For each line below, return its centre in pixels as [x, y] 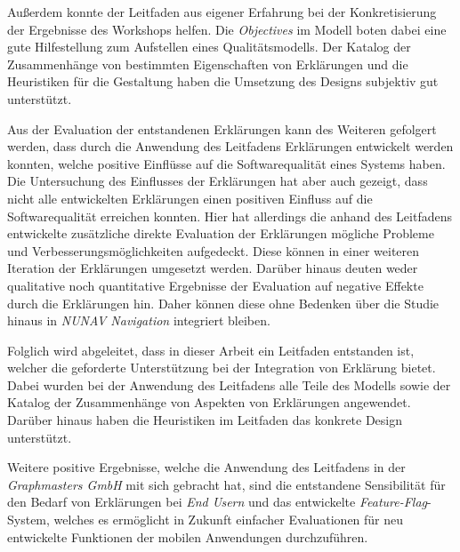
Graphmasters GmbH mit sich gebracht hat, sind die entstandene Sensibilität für [226, 484]
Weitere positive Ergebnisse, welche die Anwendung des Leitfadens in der [206, 467]
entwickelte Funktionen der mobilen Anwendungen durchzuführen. [188, 536]
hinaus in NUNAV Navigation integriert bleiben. [139, 320]
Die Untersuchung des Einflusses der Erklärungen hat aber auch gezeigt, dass [218, 181]
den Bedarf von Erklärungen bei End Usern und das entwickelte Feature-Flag [218, 502]
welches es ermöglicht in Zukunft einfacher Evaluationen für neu [229, 520]
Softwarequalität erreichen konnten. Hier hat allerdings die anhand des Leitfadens [230, 216]
